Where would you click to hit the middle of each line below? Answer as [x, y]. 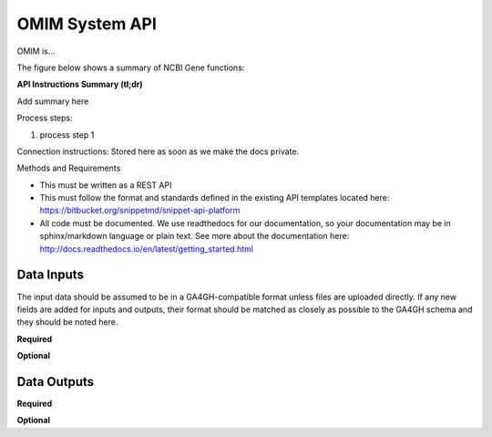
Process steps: [45, 118]
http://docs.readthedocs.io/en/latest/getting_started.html [147, 249]
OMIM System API [87, 24]
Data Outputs [56, 382]
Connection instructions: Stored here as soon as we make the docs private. [158, 151]
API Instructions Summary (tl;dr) [80, 84]
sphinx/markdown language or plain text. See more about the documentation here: [195, 236]
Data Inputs [50, 275]
